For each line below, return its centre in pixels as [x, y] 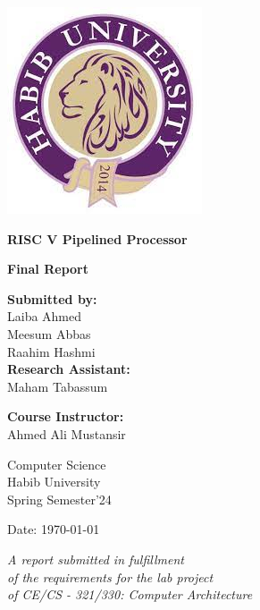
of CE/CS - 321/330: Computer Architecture [130, 594]
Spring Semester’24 [59, 499]
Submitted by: [52, 298]
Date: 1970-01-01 [54, 529]
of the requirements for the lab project [110, 576]
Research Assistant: [69, 369]
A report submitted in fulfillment [96, 559]
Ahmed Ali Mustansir [67, 433]
